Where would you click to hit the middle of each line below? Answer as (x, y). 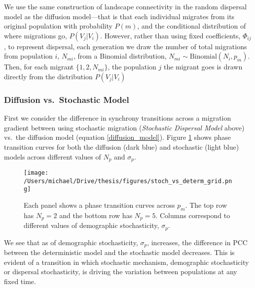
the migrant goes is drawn (203, 67)
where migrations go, (36, 35)
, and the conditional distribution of (192, 26)
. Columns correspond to (193, 215)
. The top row (206, 205)
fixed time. (20, 281)
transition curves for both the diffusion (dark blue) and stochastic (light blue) (122, 146)
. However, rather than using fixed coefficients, (170, 35)
